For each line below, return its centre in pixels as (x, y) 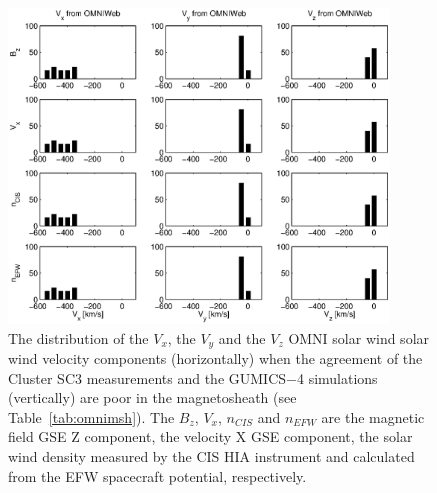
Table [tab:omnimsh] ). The (91, 416)
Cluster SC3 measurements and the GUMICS (147, 377)
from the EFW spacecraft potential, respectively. (157, 475)
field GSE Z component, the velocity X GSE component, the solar (210, 436)
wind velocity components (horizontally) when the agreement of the (215, 358)
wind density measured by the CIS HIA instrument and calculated (211, 456)
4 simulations (337, 377)
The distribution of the (78, 337)
